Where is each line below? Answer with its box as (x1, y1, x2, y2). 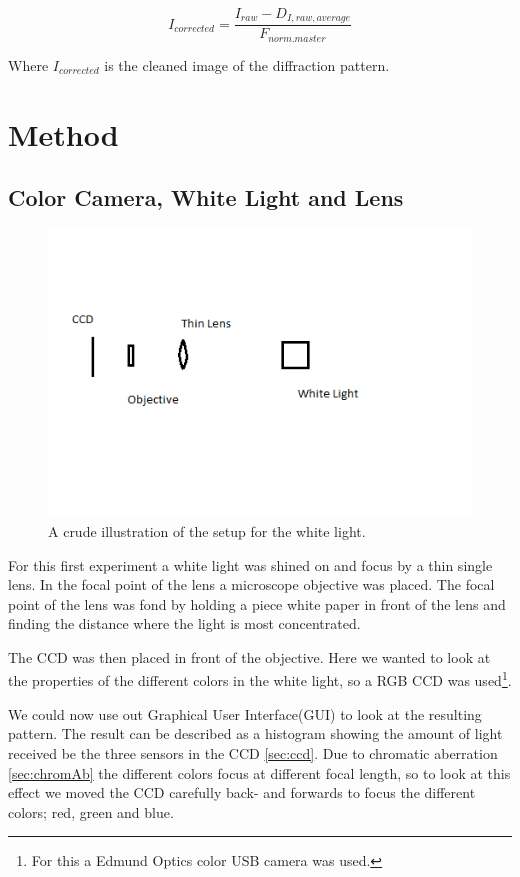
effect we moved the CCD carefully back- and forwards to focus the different (8, 782, 476, 803)
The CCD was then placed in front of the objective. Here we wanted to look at (8, 646, 491, 667)
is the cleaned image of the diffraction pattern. (104, 54, 390, 75)
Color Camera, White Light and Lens (8, 182, 404, 213)
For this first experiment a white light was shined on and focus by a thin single (8, 554, 493, 575)
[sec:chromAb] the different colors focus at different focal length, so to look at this (8, 762, 511, 783)
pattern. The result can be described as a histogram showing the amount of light (8, 723, 503, 744)
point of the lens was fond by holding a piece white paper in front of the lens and (8, 593, 506, 614)
